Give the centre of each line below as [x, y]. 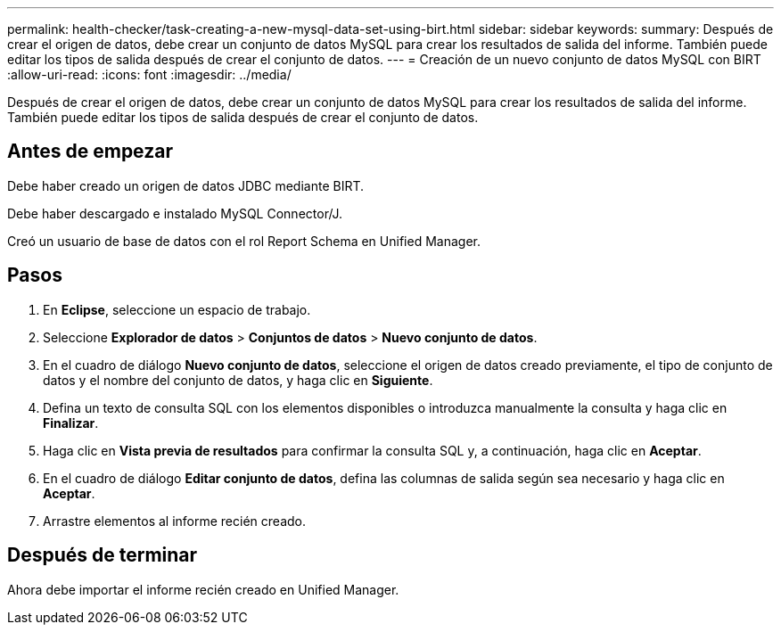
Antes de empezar [90, 152]
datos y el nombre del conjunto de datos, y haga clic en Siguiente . [238, 380]
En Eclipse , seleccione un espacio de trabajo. [177, 309]
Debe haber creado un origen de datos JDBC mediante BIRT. [186, 185]
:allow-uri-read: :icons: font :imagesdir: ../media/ [149, 74]
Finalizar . [71, 423]
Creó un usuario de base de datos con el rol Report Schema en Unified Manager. [244, 241]
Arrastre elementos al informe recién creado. [174, 521]
